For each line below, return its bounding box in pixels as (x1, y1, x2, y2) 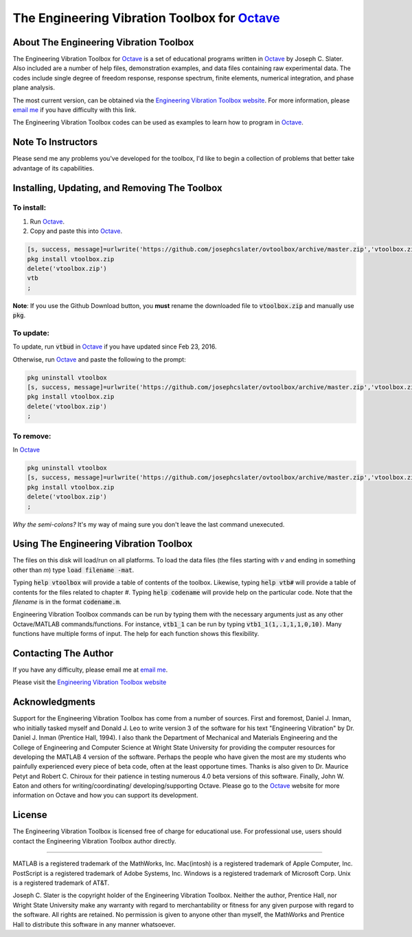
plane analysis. (12, 83, 55, 92)
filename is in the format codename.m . (12, 597, 122, 606)
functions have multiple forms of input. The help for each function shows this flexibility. (12, 630, 260, 638)
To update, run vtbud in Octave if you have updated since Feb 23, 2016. (12, 342, 217, 351)
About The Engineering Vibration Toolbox (12, 36, 194, 48)
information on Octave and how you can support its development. (12, 791, 198, 800)
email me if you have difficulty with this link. (12, 106, 137, 114)
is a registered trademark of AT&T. (12, 879, 110, 887)
